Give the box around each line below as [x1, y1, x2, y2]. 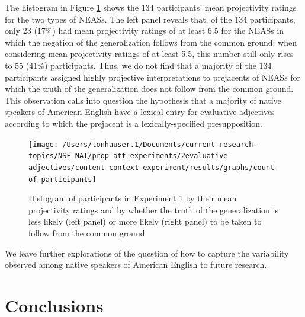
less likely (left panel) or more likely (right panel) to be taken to [28, 215, 262, 228]
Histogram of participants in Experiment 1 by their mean [28, 192, 237, 204]
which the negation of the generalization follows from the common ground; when [5, 36, 297, 48]
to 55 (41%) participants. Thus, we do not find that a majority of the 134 [5, 59, 272, 71]
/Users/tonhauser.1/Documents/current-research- [62, 140, 258, 149]
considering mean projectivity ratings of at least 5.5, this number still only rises [5, 47, 294, 60]
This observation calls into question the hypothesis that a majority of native [5, 94, 281, 106]
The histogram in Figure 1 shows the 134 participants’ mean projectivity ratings [5, 1, 297, 13]
